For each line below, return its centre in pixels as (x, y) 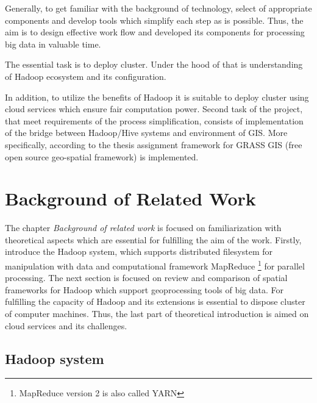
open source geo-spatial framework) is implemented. (102, 156)
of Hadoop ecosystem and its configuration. (86, 76)
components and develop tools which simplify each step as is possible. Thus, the (154, 20)
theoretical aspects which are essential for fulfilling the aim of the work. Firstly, (153, 239)
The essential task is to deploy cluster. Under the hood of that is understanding (154, 64)
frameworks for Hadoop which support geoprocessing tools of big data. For (144, 289)
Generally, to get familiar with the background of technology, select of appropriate (158, 8)
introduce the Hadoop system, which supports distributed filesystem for (139, 251)
